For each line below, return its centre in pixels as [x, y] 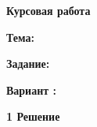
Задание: [28, 64]
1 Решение [33, 116]
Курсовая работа [48, 10]
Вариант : [31, 90]
